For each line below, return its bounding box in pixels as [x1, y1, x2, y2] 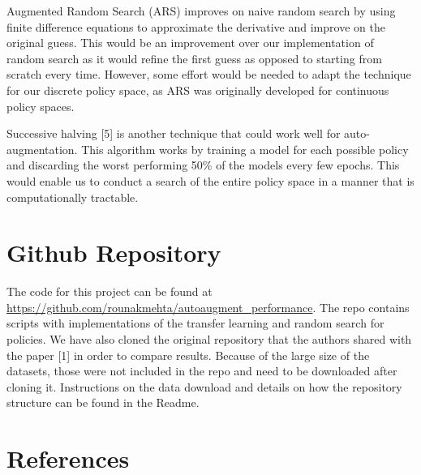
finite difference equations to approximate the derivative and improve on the [6, 18, 385, 35]
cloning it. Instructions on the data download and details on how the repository [6, 378, 402, 395]
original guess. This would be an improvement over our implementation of [6, 34, 374, 51]
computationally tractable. [6, 188, 139, 205]
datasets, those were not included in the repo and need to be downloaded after [6, 362, 397, 379]
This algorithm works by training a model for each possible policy [81, 140, 409, 157]
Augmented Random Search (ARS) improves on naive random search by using [6, 2, 396, 19]
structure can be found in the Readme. [6, 394, 200, 411]
